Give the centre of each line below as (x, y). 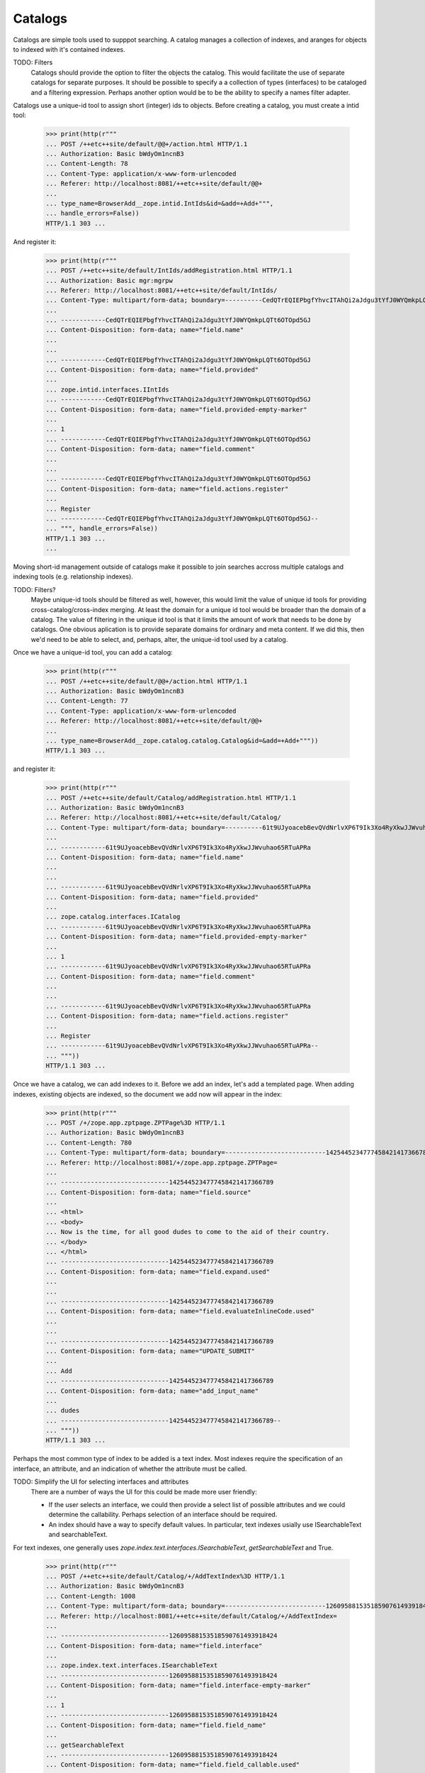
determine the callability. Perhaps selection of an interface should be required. (163, 1515)
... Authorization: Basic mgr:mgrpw (109, 280)
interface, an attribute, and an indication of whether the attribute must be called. (130, 1469)
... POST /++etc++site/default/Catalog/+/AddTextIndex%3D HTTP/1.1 (165, 1576)
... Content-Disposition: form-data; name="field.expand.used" (158, 1272)
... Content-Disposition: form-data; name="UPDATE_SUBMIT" (150, 1351)
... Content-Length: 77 (87, 701)
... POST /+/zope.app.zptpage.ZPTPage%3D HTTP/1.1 (136, 1123)
